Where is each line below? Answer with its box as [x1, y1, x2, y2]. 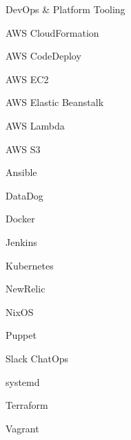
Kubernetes [6, 258, 54, 272]
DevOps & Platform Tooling [6, 2, 125, 16]
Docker [6, 211, 35, 226]
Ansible [6, 165, 37, 179]
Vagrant [6, 421, 39, 435]
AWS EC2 [6, 71, 49, 86]
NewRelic [6, 281, 46, 296]
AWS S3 [6, 141, 41, 156]
